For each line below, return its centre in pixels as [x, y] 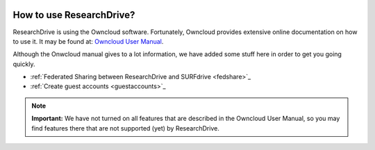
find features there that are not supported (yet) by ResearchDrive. [126, 128]
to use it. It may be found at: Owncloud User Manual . [88, 41]
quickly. [24, 64]
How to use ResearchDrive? [74, 15]
